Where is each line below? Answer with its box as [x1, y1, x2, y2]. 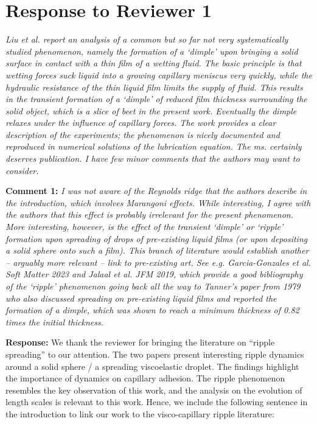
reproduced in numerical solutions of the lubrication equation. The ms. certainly [5, 140, 302, 153]
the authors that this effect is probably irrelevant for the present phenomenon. [5, 208, 294, 221]
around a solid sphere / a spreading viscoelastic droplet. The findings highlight [5, 360, 299, 372]
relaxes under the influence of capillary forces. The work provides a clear [5, 116, 276, 129]
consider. [5, 164, 39, 176]
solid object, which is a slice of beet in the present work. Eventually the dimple [5, 104, 297, 117]
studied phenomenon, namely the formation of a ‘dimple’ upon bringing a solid [5, 44, 298, 57]
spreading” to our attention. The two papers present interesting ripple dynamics [5, 347, 304, 360]
